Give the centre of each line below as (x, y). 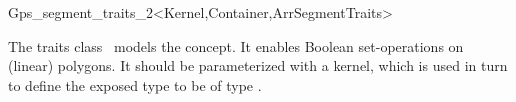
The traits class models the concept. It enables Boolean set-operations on (236, 45)
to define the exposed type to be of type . (135, 84)
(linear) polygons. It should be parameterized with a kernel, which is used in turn (258, 65)
